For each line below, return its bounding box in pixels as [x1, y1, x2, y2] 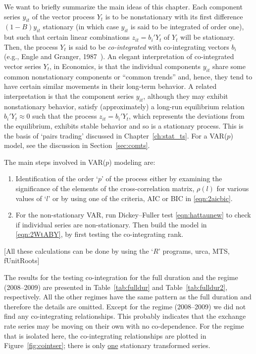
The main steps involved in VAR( [4, 156, 106, 167]
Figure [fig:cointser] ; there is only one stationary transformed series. [4, 340, 210, 351]
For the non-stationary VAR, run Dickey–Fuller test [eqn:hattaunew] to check [15, 210, 251, 220]
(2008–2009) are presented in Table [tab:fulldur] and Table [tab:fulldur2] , [4, 282, 228, 292]
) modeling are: [109, 156, 155, 167]
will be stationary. [180, 32, 235, 42]
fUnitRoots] [4, 255, 40, 266]
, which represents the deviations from [128, 111, 245, 121]
